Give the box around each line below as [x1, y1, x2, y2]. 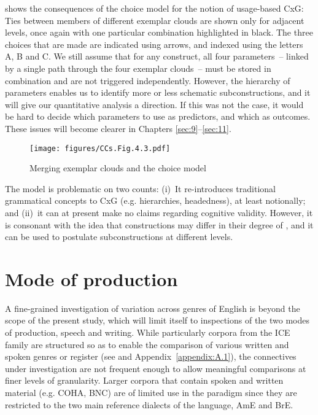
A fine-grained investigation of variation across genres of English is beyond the [5, 301, 300, 314]
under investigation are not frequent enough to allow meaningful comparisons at [5, 362, 306, 374]
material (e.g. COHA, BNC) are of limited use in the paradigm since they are [5, 386, 297, 399]
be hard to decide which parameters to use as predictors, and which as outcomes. [5, 110, 311, 123]
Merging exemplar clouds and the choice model [29, 161, 206, 174]
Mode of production [5, 266, 178, 291]
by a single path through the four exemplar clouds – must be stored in [5, 61, 271, 74]
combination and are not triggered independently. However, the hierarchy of [5, 74, 290, 87]
